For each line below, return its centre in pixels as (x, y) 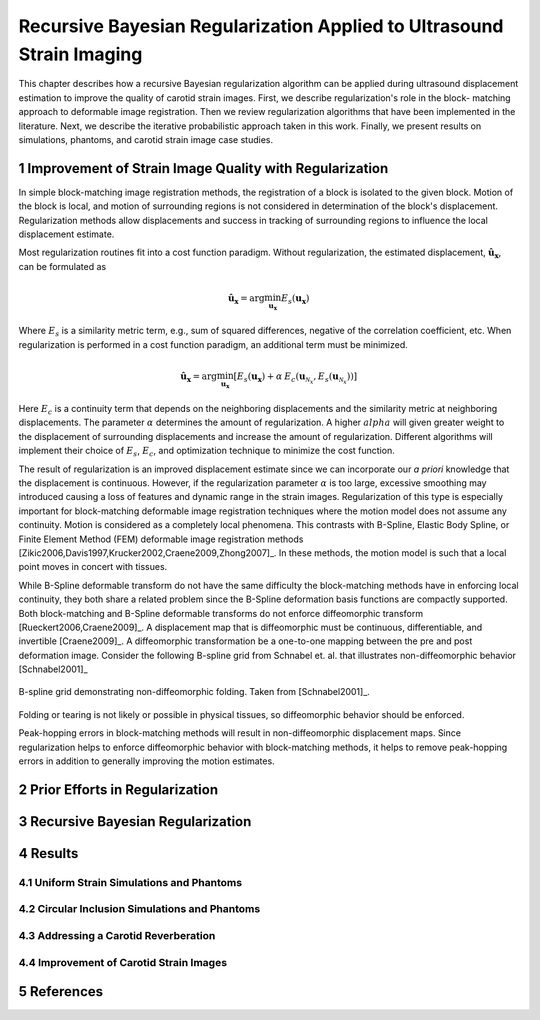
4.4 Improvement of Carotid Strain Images (123, 962)
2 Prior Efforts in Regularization (118, 789)
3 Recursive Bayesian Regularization (135, 821)
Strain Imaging (80, 54)
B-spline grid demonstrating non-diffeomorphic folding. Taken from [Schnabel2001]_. (194, 692)
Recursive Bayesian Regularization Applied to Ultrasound (261, 26)
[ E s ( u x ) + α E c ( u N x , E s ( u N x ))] (295, 378)
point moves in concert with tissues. (93, 567)
